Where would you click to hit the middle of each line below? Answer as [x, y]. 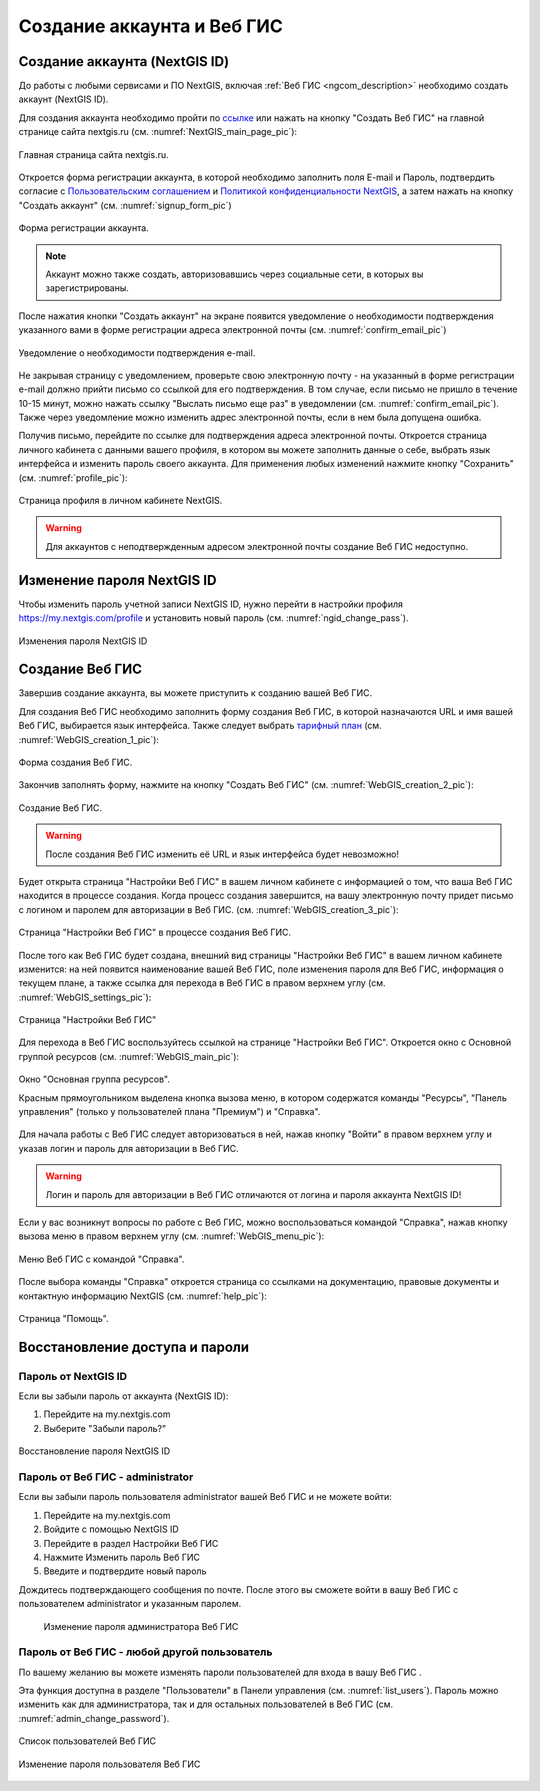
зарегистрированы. [87, 288]
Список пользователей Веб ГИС [87, 1741]
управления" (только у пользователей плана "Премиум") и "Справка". [169, 1112]
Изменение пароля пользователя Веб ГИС [109, 1764]
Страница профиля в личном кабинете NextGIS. [120, 501]
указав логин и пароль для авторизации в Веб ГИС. [128, 1148]
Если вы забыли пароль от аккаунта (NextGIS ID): [123, 1396]
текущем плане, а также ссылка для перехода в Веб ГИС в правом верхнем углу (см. [202, 983]
